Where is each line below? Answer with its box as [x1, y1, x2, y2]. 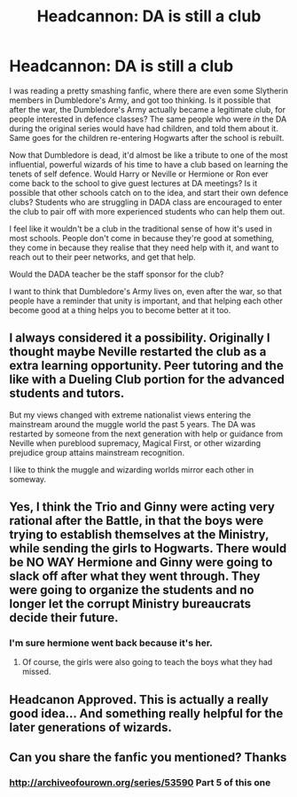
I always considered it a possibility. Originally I [9, 331, 270, 346]
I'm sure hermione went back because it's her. [9, 637, 213, 649]
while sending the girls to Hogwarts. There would [9, 541, 287, 556]
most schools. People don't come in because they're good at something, [9, 232, 275, 243]
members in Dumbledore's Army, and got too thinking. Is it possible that [9, 95, 271, 105]
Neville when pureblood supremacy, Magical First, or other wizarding [9, 437, 262, 449]
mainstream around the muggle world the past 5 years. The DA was [9, 418, 256, 429]
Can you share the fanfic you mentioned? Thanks [9, 750, 287, 765]
